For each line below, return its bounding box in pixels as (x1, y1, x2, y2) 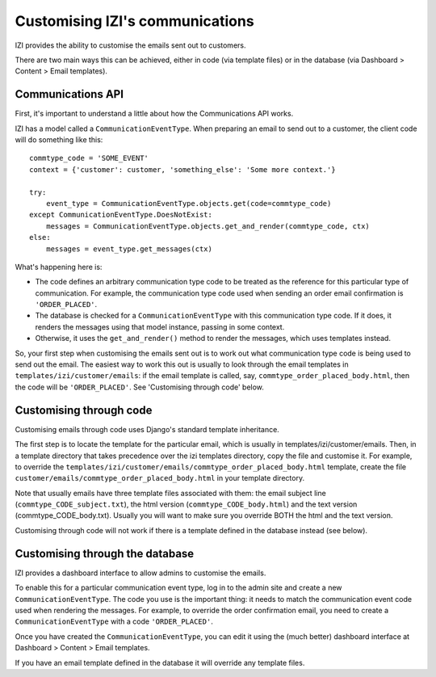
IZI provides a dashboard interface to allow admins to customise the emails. (15, 568, 266, 578)
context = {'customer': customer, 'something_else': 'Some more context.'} (29, 165, 336, 174)
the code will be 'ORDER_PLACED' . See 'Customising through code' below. (15, 382, 264, 392)
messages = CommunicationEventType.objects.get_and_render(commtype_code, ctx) (45, 221, 371, 230)
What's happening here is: (15, 262, 103, 271)
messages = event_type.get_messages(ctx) (45, 244, 213, 254)
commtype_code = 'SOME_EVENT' (29, 153, 149, 163)
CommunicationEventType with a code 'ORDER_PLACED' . (15, 616, 213, 626)
